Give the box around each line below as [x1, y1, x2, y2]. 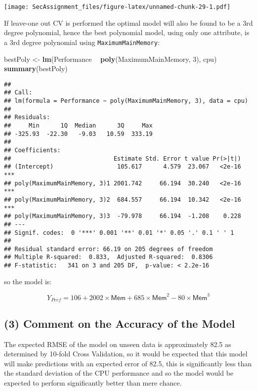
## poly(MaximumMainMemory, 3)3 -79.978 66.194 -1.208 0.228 [4, 213, 241, 220]
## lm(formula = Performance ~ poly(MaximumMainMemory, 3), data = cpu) [4, 97, 248, 104]
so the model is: [4, 276, 52, 286]
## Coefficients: [4, 146, 61, 154]
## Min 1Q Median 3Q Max [4, 122, 153, 129]
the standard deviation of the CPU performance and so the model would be [4, 368, 234, 378]
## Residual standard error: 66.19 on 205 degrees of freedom [4, 245, 213, 253]
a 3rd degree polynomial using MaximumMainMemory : [4, 37, 160, 47]
